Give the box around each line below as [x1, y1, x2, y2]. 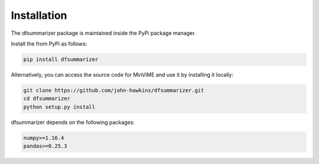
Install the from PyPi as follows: [11, 40, 87, 47]
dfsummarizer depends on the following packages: [11, 119, 135, 126]
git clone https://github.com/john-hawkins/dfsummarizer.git [23, 87, 204, 94]
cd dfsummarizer [23, 95, 71, 102]
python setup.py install [23, 103, 96, 110]
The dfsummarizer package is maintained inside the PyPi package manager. [11, 29, 196, 37]
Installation [11, 9, 67, 22]
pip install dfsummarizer [23, 56, 99, 63]
